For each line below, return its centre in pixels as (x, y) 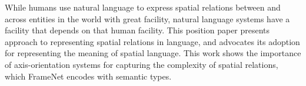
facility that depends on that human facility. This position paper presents (137, 30)
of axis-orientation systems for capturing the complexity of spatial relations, (142, 64)
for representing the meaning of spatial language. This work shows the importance (153, 53)
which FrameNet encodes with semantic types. (88, 76)
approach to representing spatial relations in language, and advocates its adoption (152, 41)
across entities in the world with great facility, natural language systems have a (147, 18)
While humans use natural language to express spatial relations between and (143, 7)
